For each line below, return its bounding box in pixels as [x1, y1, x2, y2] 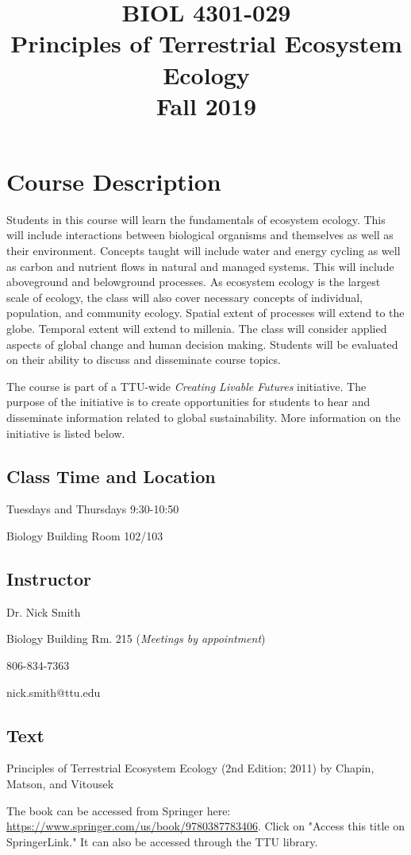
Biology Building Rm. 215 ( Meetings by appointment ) [6, 630, 266, 647]
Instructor [6, 566, 92, 590]
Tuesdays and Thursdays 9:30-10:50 [6, 501, 179, 517]
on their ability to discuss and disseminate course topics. [6, 351, 281, 368]
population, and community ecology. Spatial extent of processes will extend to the [6, 304, 405, 321]
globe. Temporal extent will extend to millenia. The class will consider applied [6, 320, 387, 337]
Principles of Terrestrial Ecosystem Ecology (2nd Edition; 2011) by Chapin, [6, 760, 375, 776]
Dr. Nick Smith [6, 603, 81, 620]
